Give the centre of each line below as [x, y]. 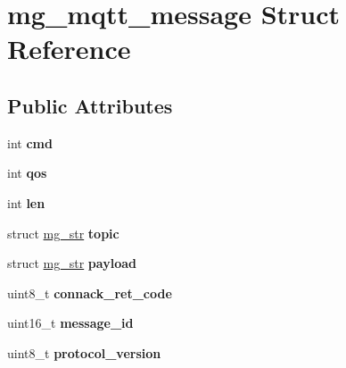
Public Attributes [90, 105]
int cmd [30, 142]
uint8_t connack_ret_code [90, 293]
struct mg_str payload [72, 263]
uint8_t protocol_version [84, 352]
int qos [27, 173]
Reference [69, 49]
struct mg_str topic [63, 233]
